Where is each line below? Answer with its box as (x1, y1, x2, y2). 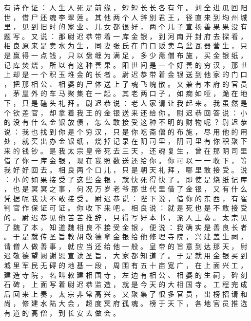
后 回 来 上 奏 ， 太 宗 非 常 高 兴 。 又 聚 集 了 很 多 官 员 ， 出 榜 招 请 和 (4, 288, 248, 299)
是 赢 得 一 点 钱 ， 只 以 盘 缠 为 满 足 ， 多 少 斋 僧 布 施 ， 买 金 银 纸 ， (4, 50, 248, 60)
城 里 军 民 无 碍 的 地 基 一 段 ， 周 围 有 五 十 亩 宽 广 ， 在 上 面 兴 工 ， (4, 260, 248, 270)
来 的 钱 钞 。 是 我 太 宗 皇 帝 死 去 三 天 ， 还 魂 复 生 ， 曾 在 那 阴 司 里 (4, 145, 248, 155)
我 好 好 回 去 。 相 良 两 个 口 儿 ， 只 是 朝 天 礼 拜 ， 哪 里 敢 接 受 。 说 (4, 165, 248, 175)
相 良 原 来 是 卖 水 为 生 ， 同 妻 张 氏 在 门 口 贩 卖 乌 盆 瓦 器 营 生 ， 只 (4, 40, 248, 51)
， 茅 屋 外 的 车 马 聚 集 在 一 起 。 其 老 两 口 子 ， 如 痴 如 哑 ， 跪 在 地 (4, 88, 248, 98)
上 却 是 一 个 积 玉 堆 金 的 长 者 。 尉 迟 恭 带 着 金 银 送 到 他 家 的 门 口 (4, 69, 248, 79)
